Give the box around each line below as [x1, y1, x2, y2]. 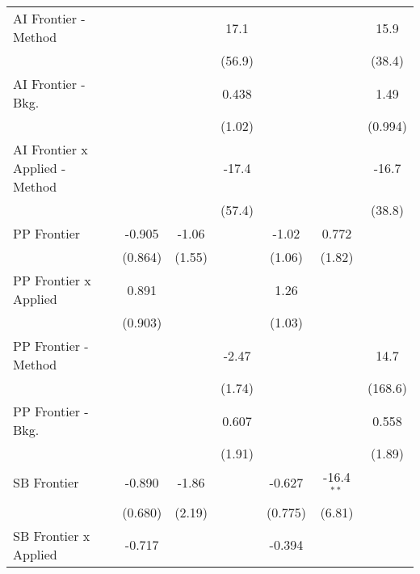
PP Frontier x [13, 271, 91, 289]
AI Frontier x [13, 140, 88, 158]
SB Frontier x [13, 525, 90, 545]
